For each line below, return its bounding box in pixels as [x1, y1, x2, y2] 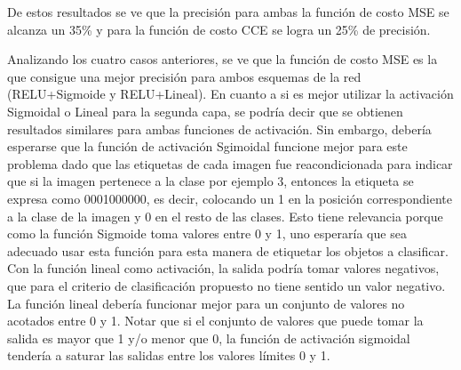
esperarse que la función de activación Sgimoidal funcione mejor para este [7, 137, 408, 156]
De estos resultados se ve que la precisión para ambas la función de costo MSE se [7, 3, 449, 20]
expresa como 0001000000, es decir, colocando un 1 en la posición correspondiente [7, 189, 452, 207]
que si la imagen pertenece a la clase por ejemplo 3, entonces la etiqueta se [7, 172, 414, 190]
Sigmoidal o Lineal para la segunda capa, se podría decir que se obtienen [7, 101, 403, 120]
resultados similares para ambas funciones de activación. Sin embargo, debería [7, 119, 432, 138]
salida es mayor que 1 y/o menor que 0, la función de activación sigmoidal [7, 328, 410, 347]
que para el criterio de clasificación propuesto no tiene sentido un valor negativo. [7, 276, 446, 294]
